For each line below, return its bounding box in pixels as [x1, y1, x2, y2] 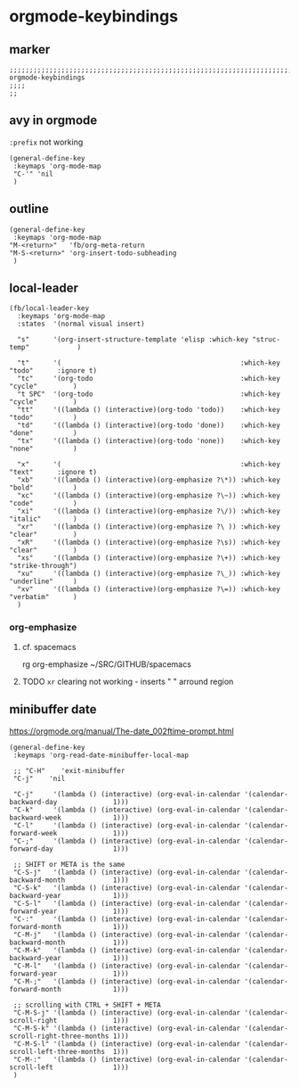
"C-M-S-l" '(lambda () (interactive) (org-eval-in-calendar [12, 1039, 241, 1049]
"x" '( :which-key [17, 460, 280, 469]
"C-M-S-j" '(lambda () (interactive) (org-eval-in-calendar [12, 1008, 241, 1017]
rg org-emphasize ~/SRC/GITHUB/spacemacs [21, 658, 191, 670]
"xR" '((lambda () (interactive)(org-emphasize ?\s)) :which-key [17, 538, 280, 548]
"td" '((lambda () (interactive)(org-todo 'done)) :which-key [17, 421, 280, 430]
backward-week [9, 813, 62, 822]
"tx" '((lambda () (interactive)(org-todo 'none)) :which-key [17, 437, 280, 446]
